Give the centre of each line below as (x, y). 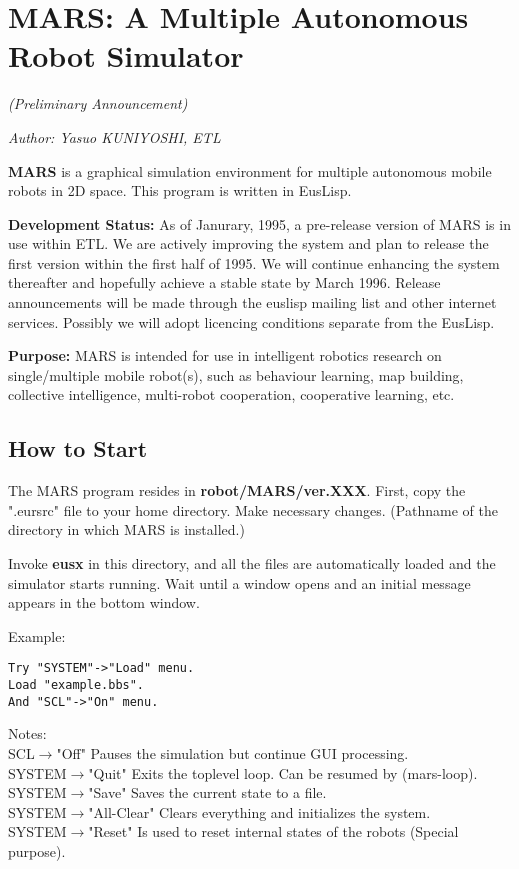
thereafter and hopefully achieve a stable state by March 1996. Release (224, 282)
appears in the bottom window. (104, 602)
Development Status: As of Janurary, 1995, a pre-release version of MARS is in (259, 223)
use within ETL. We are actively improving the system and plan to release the (248, 243)
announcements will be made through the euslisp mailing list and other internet (252, 302)
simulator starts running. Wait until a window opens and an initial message (239, 582)
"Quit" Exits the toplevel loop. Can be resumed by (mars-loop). (283, 772)
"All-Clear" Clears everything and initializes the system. (259, 811)
